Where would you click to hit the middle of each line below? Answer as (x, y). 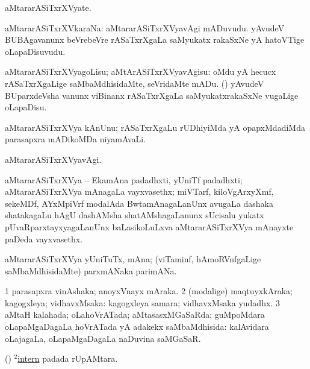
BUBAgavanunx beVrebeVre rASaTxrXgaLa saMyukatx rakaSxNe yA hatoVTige (155, 39)
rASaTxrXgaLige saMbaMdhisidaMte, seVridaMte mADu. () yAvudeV (135, 83)
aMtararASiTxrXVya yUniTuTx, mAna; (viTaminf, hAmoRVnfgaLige (133, 259)
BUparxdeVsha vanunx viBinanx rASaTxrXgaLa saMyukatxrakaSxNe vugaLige (152, 95)
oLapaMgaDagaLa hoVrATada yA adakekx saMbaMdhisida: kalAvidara (137, 326)
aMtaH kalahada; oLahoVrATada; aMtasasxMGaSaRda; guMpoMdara (135, 314)
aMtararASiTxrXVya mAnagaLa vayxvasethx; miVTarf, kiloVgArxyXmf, (139, 191)
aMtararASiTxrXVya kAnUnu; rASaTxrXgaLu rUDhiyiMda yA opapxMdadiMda (155, 127)
